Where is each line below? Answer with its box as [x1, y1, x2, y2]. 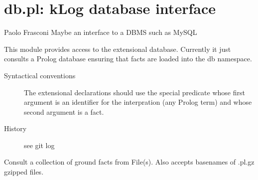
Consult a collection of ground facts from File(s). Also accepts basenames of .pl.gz [4, 157, 255, 167]
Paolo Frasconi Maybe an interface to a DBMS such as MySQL [4, 27, 197, 37]
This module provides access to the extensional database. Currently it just [4, 43, 231, 54]
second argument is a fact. [24, 106, 104, 117]
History [4, 123, 27, 134]
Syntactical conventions [4, 70, 76, 80]
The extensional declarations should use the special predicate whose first [24, 87, 245, 97]
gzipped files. [4, 167, 44, 177]
